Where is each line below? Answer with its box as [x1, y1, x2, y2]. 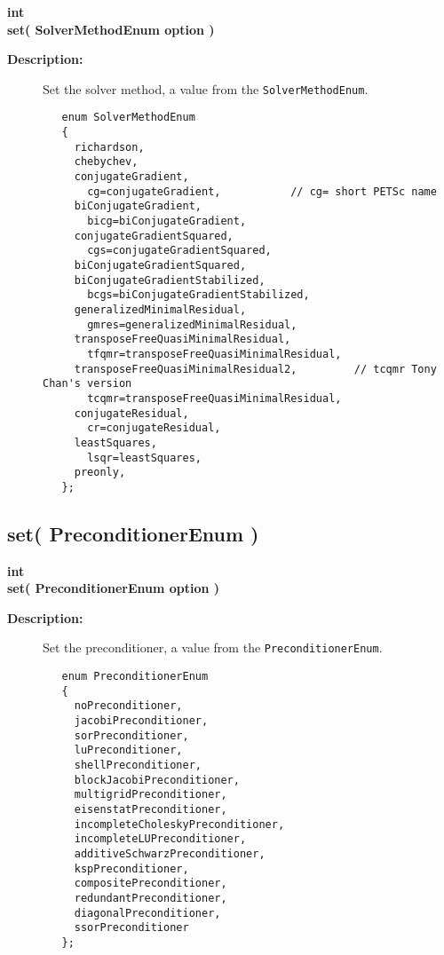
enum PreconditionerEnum [61, 670, 209, 683]
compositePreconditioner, [74, 877, 227, 890]
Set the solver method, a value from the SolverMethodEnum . [43, 79, 369, 98]
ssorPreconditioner [74, 921, 189, 935]
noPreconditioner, [74, 699, 183, 713]
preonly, [74, 466, 126, 479]
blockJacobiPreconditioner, [74, 773, 240, 786]
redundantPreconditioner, [74, 891, 227, 904]
